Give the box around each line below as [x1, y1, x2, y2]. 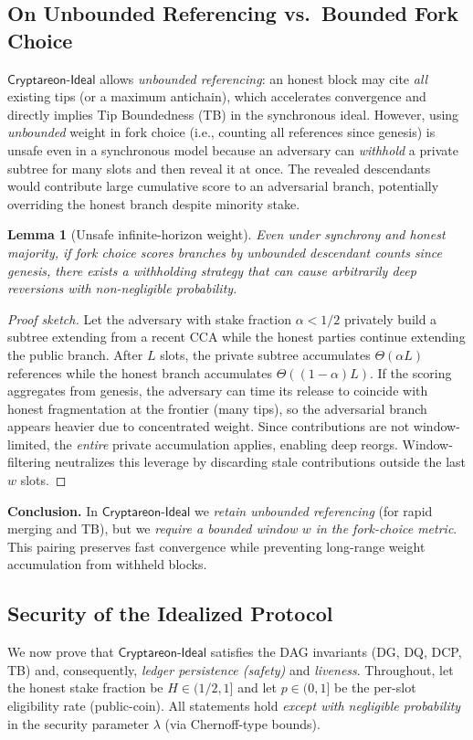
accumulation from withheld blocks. [7, 555, 207, 574]
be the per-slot [334, 678, 416, 697]
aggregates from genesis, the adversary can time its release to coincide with [7, 381, 428, 400]
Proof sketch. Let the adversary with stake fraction [7, 309, 291, 328]
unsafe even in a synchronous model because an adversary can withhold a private [7, 140, 458, 159]
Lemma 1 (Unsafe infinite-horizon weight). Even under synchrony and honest [7, 225, 446, 244]
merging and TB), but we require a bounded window [7, 519, 298, 538]
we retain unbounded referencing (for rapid [194, 501, 433, 520]
